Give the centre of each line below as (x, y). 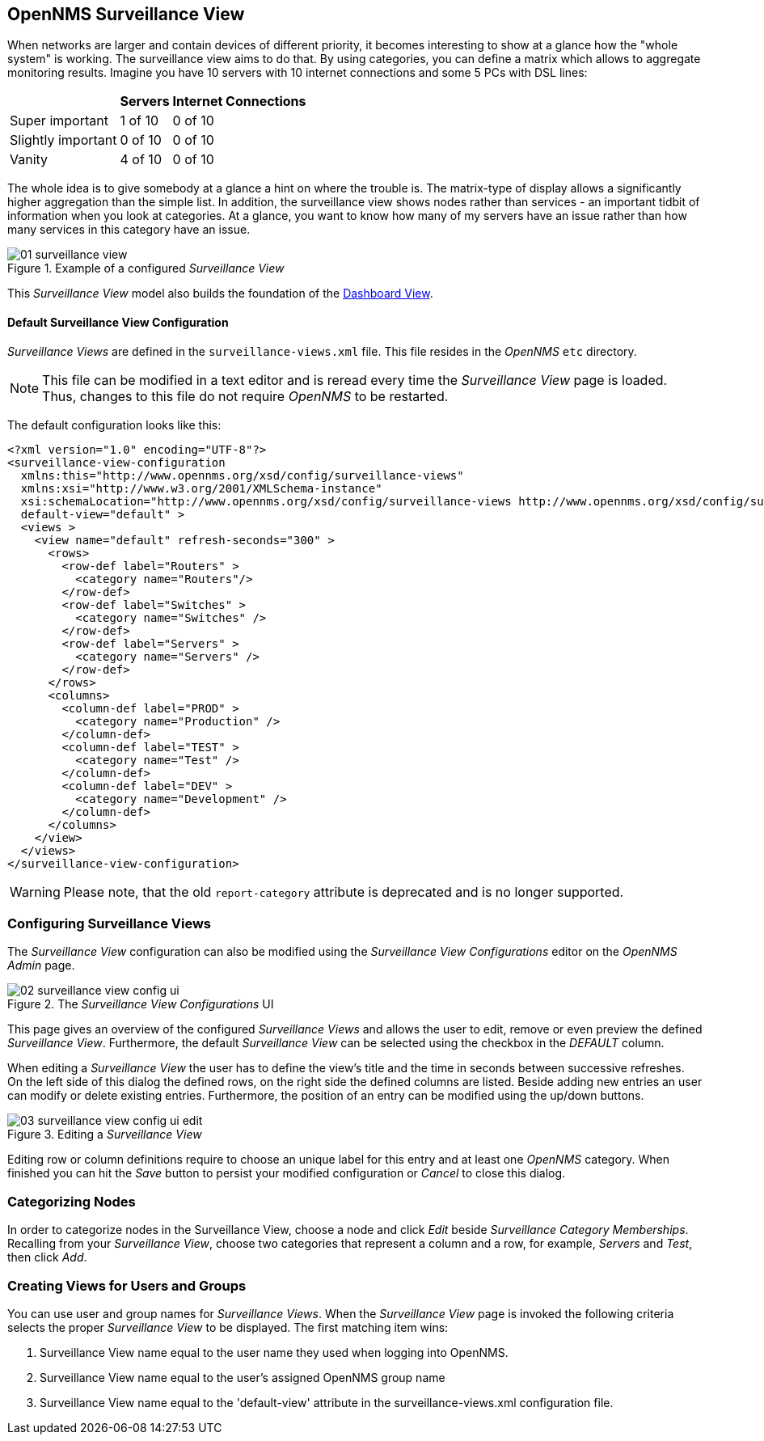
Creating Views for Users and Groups (127, 1285)
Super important (59, 121)
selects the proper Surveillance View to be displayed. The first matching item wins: (228, 1327)
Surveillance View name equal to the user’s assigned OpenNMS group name (243, 1377)
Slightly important (63, 140)
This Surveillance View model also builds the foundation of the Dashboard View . (220, 294)
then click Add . (47, 1257)
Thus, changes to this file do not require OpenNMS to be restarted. (245, 396)
